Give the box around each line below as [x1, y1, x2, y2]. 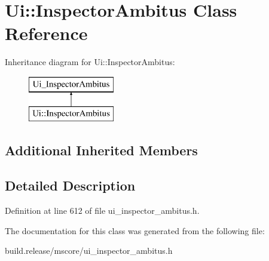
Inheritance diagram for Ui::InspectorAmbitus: [5, 56, 175, 68]
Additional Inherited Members [5, 141, 198, 159]
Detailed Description [5, 176, 136, 195]
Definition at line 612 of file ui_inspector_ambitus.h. [5, 204, 200, 217]
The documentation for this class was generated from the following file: [5, 224, 265, 237]
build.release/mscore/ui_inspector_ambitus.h [5, 244, 173, 257]
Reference [5, 21, 88, 45]
